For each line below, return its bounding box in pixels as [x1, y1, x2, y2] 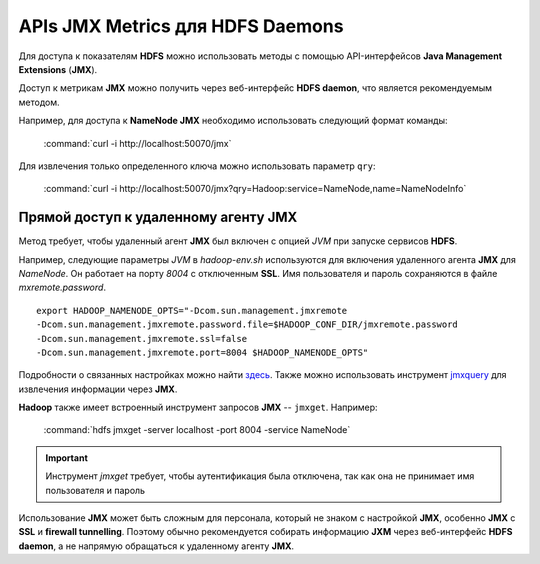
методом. [18, 96, 60, 108]
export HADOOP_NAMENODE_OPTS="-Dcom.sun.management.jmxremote [36, 305, 348, 316]
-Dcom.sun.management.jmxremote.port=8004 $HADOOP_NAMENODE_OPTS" [36, 346, 369, 358]
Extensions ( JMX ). [18, 63, 98, 75]
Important [45, 451, 89, 464]
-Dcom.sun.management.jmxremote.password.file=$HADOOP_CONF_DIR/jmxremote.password [36, 319, 459, 330]
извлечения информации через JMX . [18, 383, 178, 395]
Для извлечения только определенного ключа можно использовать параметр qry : [18, 160, 376, 172]
